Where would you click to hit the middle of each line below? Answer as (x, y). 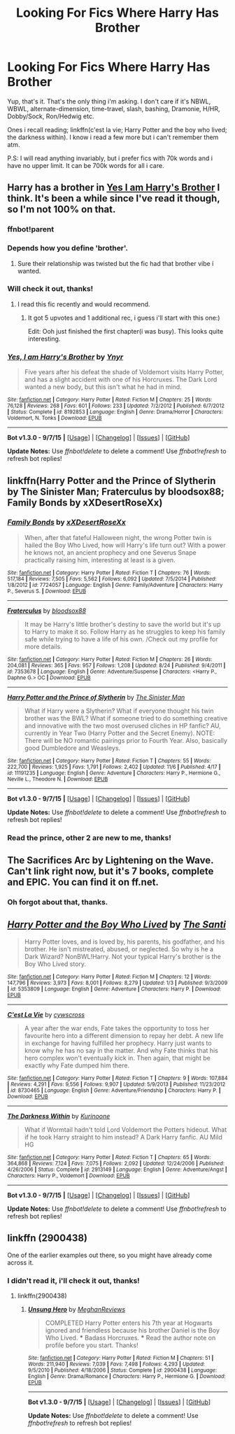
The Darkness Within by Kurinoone (59, 1116)
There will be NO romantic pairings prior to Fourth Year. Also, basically (126, 740)
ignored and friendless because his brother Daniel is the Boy (133, 1330)
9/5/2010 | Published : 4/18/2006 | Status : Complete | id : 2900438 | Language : (122, 1370)
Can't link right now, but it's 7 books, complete (111, 871)
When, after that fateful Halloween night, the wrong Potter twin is (118, 537)
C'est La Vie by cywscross (46, 1014)
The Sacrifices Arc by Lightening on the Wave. (111, 861)
